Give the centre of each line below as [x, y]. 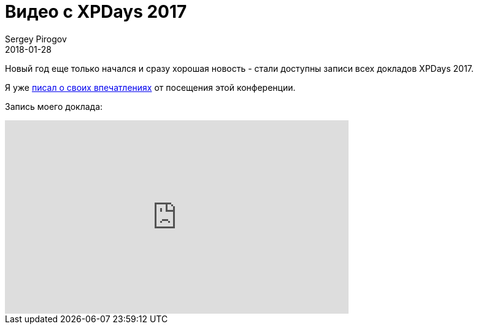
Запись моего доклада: [54, 106]
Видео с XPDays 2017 [96, 12]
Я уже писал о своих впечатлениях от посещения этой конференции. [150, 87]
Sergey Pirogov [36, 39]
